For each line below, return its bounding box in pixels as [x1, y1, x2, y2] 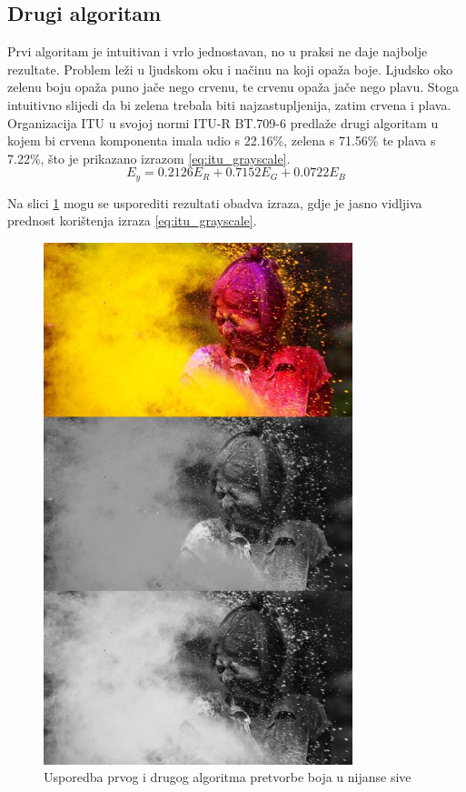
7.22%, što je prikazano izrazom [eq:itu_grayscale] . [7, 148, 291, 167]
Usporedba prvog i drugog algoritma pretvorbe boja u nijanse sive [44, 767, 411, 787]
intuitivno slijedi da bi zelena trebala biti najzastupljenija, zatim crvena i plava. [7, 95, 451, 114]
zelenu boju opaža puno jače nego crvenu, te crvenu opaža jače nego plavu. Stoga [7, 77, 460, 96]
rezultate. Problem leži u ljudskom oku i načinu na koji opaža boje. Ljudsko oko [7, 59, 453, 78]
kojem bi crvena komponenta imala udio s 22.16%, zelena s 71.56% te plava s [7, 131, 436, 150]
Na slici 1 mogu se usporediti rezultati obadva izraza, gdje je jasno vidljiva [7, 193, 422, 212]
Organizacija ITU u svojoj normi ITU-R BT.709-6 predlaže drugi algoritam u [7, 113, 439, 132]
